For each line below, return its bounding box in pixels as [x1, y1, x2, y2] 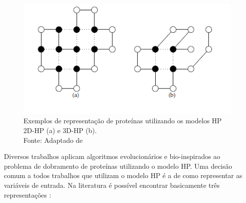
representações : [4, 189, 51, 200]
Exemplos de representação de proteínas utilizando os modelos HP [23, 115, 222, 126]
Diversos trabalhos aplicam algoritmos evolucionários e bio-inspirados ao [4, 151, 221, 161]
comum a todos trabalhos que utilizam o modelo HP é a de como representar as [4, 170, 243, 180]
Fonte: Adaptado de [23, 135, 83, 145]
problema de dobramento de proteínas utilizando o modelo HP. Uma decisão [4, 160, 232, 171]
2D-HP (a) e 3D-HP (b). [23, 125, 97, 135]
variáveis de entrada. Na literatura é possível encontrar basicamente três [4, 180, 220, 190]
